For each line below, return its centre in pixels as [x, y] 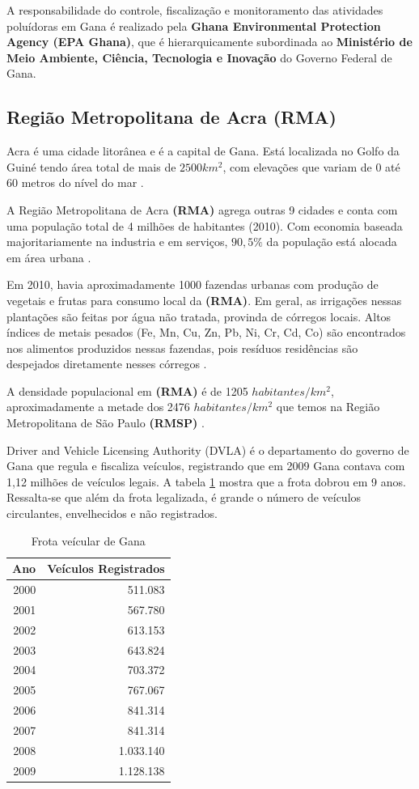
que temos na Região [328, 407]
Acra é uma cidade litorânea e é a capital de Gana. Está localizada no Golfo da [203, 151]
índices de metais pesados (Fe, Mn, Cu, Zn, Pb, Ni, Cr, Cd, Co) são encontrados [206, 332]
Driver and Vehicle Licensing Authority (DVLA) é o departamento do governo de [208, 450]
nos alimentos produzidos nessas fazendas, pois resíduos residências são [182, 348]
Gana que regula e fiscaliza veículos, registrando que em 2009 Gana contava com [206, 466]
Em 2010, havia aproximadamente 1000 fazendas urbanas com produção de [193, 284]
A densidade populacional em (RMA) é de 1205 [127, 390]
